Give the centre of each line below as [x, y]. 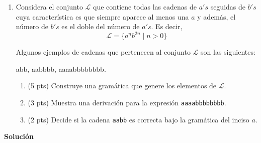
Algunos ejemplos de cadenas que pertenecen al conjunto [103, 52]
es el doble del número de [101, 26]
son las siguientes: [228, 52]
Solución [19, 136]
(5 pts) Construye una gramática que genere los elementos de [122, 86]
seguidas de [228, 7]
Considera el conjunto [49, 7]
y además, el [216, 16]
